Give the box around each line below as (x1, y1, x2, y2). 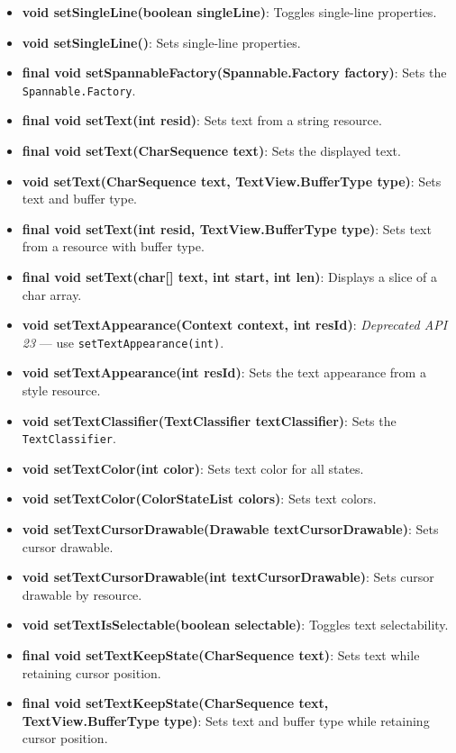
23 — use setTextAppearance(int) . (22, 332, 224, 351)
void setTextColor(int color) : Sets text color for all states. (22, 458, 364, 477)
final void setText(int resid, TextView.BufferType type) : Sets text (22, 219, 432, 238)
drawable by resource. (22, 585, 142, 603)
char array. (22, 285, 82, 304)
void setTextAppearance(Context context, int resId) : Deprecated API (22, 315, 448, 334)
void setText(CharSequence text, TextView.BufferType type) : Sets (22, 171, 442, 190)
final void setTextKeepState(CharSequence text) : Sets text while (22, 646, 420, 665)
